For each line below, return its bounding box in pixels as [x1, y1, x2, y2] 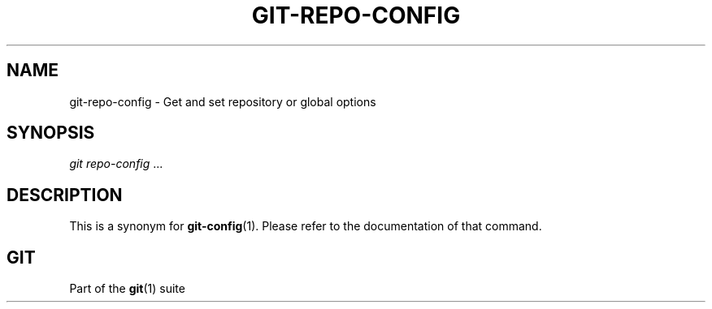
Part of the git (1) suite [69, 281, 185, 296]
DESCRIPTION [7, 184, 123, 205]
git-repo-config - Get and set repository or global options [69, 94, 376, 109]
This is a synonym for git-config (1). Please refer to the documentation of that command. [69, 219, 542, 234]
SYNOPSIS [7, 122, 95, 144]
